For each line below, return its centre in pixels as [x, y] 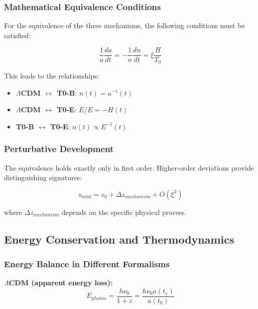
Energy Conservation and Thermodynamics [119, 239]
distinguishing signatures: [43, 177]
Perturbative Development [59, 149]
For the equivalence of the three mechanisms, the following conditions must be [124, 25]
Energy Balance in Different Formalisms [87, 264]
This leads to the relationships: [52, 75]
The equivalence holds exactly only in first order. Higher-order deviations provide [129, 167]
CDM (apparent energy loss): [61, 283]
